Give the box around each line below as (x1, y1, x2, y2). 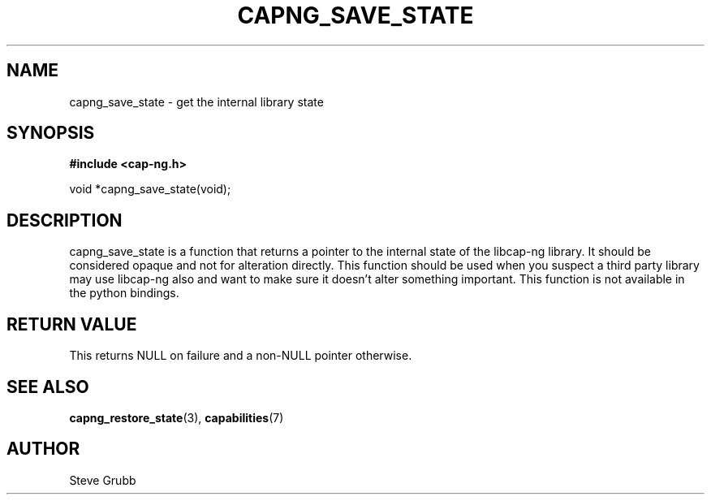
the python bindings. (69, 286, 179, 300)
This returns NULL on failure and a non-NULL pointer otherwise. (69, 348, 412, 363)
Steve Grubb (69, 473, 136, 487)
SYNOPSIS (6, 123, 95, 144)
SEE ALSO (6, 376, 89, 397)
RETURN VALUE (6, 313, 137, 335)
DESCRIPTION (6, 209, 123, 231)
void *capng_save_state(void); (69, 182, 231, 197)
